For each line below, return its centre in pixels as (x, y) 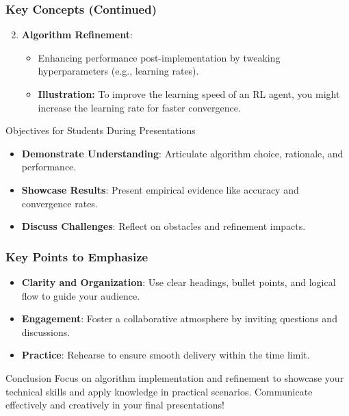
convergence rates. (60, 203)
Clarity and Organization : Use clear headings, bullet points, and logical (179, 282)
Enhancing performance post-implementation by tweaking (159, 57)
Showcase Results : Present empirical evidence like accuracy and (160, 189)
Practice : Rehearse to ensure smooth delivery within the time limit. (166, 355)
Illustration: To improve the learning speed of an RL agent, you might (189, 94)
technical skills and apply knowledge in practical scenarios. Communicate (159, 391)
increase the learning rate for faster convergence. (139, 107)
